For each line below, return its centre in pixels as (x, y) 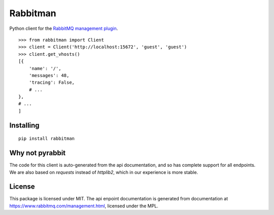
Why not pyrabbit (38, 153)
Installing (25, 125)
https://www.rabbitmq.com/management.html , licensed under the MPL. (84, 206)
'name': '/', (45, 68)
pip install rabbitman (47, 139)
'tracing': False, (52, 83)
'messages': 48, (49, 75)
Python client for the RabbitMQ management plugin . (64, 28)
